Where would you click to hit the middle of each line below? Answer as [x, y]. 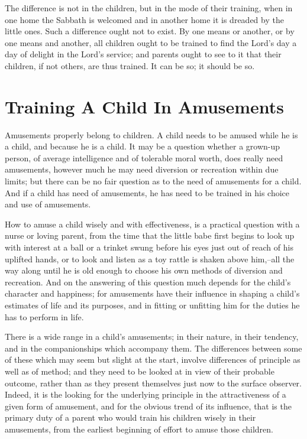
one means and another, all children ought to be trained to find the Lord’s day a [151, 42]
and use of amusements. [48, 204]
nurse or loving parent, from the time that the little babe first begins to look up [150, 235]
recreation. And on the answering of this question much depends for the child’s [148, 282]
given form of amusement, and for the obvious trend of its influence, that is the [148, 406]
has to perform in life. [44, 316]
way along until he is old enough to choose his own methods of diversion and [144, 270]
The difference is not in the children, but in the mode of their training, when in [149, 8]
